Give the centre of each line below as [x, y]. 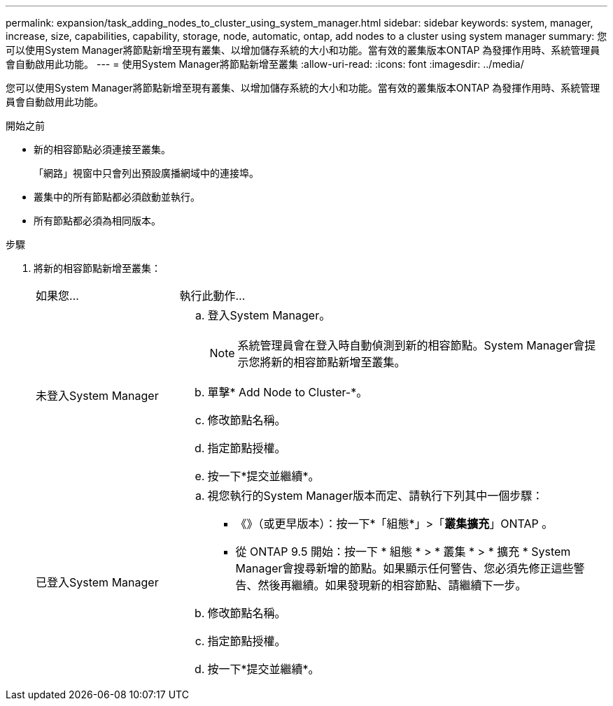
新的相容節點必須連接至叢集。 [102, 149]
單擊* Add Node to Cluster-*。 [288, 392]
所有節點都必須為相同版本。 [97, 221]
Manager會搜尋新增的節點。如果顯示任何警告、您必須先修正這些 [404, 568]
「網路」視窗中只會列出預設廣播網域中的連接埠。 [146, 173]
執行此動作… [212, 296]
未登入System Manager [97, 396]
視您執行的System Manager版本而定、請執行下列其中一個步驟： [375, 496]
